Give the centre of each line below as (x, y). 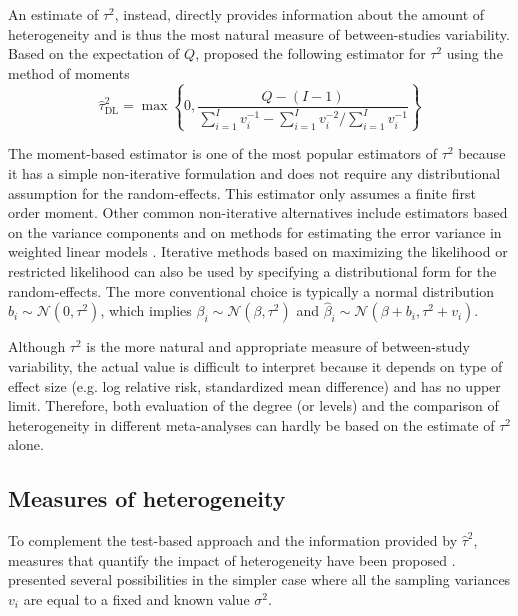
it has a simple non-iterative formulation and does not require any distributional (254, 172)
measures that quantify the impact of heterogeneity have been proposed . (232, 559)
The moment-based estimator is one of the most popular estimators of (223, 153)
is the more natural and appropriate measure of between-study (278, 346)
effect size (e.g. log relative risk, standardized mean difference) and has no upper (254, 385)
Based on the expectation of (94, 53)
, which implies (146, 310)
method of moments (69, 72)
